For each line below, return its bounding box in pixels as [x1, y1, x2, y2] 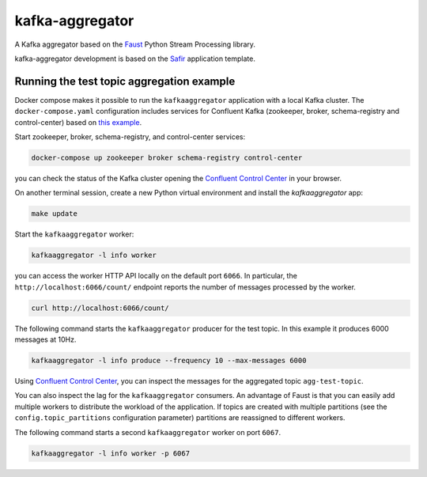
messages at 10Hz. [14, 335, 77, 344]
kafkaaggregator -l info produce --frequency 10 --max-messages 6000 [31, 356, 307, 365]
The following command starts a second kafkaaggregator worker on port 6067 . [14, 427, 281, 437]
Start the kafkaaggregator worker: [14, 229, 134, 239]
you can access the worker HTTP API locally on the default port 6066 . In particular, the [14, 271, 298, 281]
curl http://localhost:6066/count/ [31, 303, 169, 312]
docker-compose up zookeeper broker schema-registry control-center [31, 153, 303, 162]
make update [31, 210, 78, 218]
